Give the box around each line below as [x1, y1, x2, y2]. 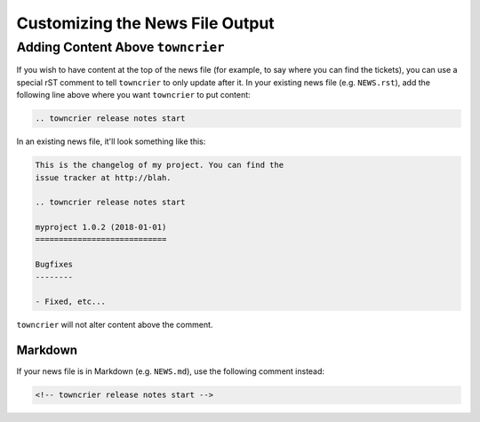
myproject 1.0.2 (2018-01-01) [35, 222, 167, 233]
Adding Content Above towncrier [16, 39, 226, 55]
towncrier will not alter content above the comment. [16, 320, 213, 330]
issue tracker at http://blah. [35, 172, 172, 182]
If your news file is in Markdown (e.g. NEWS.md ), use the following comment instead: [16, 366, 324, 377]
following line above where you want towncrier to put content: [16, 90, 251, 100]
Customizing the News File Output [16, 13, 275, 33]
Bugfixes [35, 259, 74, 270]
